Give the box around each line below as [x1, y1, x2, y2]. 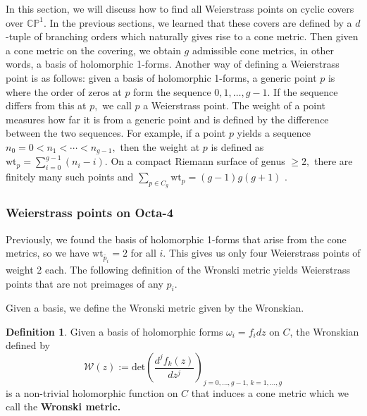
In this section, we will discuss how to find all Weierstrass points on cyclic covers [6, 1, 354, 16]
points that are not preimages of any [6, 276, 163, 290]
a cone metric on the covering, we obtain [6, 42, 181, 57]
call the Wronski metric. [6, 399, 121, 414]
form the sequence [133, 84, 211, 99]
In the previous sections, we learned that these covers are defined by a [49, 15, 352, 30]
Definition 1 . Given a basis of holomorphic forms [6, 324, 223, 338]
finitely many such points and [6, 169, 134, 184]
